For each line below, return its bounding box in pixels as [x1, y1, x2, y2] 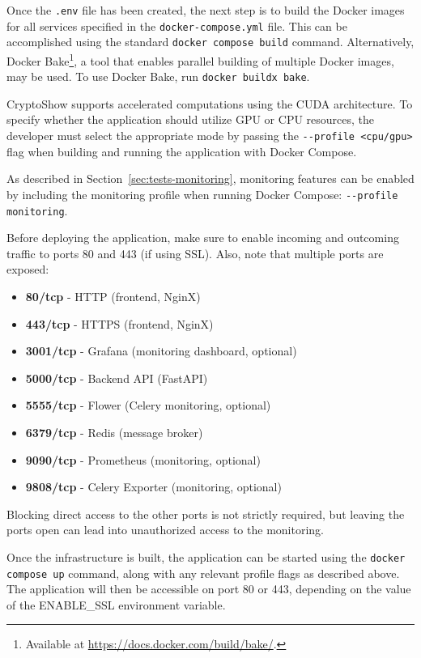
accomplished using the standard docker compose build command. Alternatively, [6, 33, 415, 50]
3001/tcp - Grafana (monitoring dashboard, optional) [25, 342, 297, 359]
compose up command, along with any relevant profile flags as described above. [6, 564, 400, 581]
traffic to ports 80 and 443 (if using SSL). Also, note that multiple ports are [6, 244, 384, 261]
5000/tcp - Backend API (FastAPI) [25, 369, 208, 386]
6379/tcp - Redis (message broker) [25, 423, 203, 440]
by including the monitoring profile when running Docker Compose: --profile [6, 185, 398, 202]
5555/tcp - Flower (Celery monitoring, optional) [25, 397, 271, 414]
